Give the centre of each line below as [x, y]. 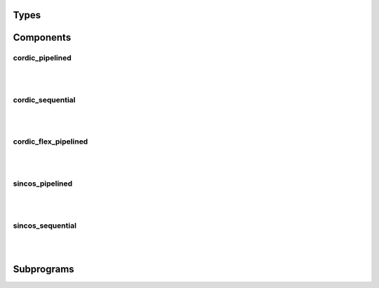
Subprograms [44, 269]
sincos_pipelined [43, 184]
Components [42, 37]
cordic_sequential [44, 100]
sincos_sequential [45, 226]
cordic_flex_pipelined [51, 142]
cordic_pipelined [42, 58]
